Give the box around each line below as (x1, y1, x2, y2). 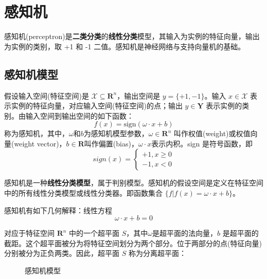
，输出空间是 (117, 90, 161, 101)
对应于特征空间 (4, 228, 55, 238)
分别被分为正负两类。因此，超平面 (4, 248, 119, 258)
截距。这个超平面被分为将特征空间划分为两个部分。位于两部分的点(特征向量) (4, 237, 262, 248)
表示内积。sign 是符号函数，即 (151, 138, 253, 148)
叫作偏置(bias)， (84, 138, 138, 148)
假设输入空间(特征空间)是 (4, 90, 89, 101)
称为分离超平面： (128, 248, 186, 258)
